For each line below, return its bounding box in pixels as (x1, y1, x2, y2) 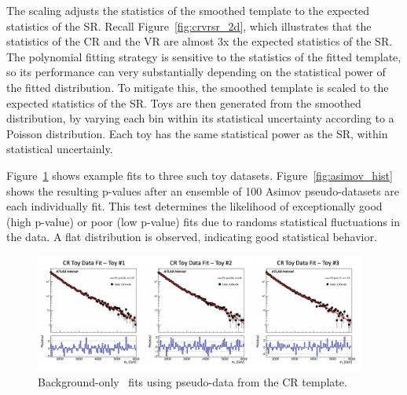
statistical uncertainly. (6, 141, 113, 157)
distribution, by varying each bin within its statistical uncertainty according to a (6, 110, 394, 126)
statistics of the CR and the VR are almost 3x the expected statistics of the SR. (6, 33, 393, 49)
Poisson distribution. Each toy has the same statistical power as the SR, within (6, 125, 388, 141)
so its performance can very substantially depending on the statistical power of (6, 64, 386, 80)
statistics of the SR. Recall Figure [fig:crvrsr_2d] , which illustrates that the (6, 17, 372, 34)
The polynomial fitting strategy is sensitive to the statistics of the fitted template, (6, 48, 401, 64)
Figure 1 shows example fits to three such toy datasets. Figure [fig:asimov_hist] (6, 166, 393, 183)
